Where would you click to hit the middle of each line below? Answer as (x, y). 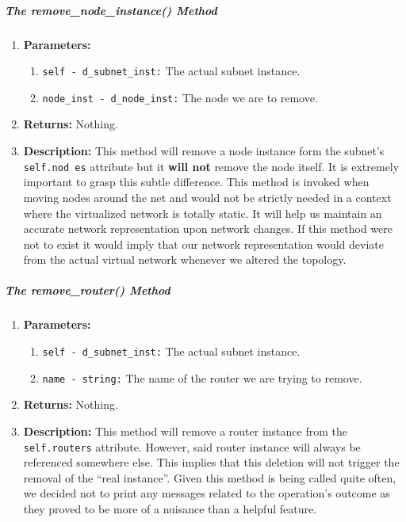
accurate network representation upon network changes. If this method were (208, 229)
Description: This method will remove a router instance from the (185, 431)
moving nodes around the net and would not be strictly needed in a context (207, 197)
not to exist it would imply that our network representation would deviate (203, 244)
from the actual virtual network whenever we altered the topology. (185, 259)
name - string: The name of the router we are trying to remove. (202, 377)
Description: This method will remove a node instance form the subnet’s (204, 151)
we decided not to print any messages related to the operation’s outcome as (207, 493)
